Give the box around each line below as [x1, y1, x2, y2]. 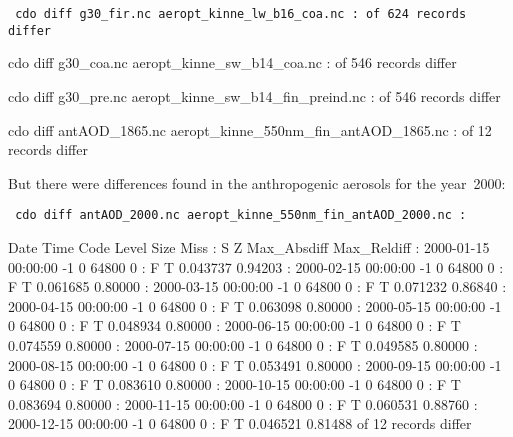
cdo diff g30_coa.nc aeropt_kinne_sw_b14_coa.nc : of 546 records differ [8, 52, 457, 73]
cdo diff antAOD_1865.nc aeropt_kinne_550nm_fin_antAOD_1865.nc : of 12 [8, 119, 492, 140]
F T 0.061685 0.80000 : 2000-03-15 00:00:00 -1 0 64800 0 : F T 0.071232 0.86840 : [8, 276, 507, 297]
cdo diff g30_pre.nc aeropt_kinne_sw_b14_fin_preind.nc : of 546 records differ [8, 85, 501, 106]
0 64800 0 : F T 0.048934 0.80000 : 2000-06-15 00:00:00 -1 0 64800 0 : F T [8, 315, 461, 336]
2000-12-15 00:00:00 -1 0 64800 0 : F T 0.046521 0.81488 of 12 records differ [8, 413, 472, 434]
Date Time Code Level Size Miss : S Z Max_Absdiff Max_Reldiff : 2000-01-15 [8, 236, 490, 257]
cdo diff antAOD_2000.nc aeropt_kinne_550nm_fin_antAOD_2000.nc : [15, 208, 467, 223]
